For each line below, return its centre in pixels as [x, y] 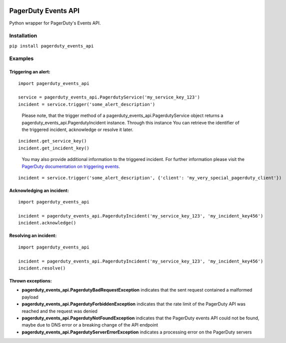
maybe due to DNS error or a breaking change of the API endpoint [90, 325]
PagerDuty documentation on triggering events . [71, 166]
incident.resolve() [42, 268]
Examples [21, 58]
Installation [23, 36]
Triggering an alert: [30, 72]
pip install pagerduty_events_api [51, 46]
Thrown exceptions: [30, 281]
